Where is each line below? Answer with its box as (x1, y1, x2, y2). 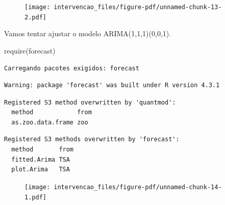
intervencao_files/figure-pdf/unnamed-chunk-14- (54, 183, 222, 191)
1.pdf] (24, 193, 46, 201)
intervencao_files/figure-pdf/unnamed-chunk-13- (54, 4, 222, 11)
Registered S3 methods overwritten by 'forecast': (4, 136, 180, 143)
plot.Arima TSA (11, 166, 70, 173)
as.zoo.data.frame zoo (11, 118, 88, 126)
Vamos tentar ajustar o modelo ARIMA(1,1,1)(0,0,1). (4, 28, 171, 39)
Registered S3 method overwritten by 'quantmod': (4, 98, 176, 106)
